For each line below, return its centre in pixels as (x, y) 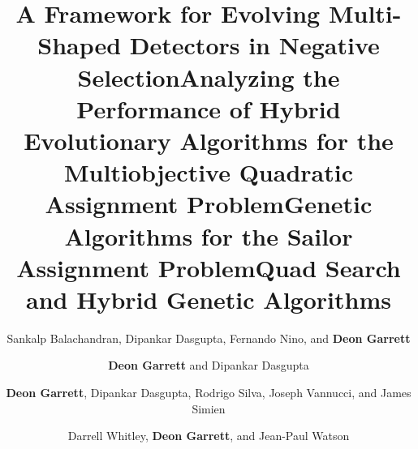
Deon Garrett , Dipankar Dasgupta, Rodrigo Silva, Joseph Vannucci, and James (209, 392)
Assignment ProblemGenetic (209, 204)
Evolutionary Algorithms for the (209, 140)
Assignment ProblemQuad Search (209, 267)
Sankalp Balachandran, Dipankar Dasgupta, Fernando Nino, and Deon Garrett (209, 338)
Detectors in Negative (254, 45)
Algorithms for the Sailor (209, 235)
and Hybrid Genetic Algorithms (209, 299)
